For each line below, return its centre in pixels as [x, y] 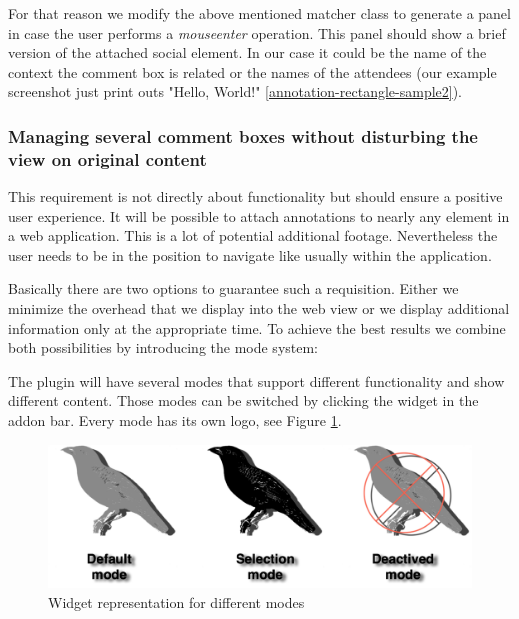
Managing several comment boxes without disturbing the [243, 135]
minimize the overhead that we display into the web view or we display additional [259, 308]
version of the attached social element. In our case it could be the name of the [247, 52]
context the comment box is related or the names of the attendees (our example [252, 71]
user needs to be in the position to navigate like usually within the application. [250, 254]
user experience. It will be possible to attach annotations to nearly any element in [259, 215]
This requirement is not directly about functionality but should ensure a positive [255, 196]
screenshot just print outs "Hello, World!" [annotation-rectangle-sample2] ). [235, 91]
